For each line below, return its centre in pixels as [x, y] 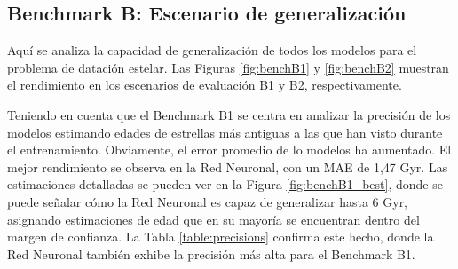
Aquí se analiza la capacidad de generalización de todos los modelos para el [212, 50]
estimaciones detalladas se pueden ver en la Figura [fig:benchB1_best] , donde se [225, 184]
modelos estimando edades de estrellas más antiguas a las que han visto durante [225, 132]
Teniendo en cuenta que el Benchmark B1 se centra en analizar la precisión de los [229, 114]
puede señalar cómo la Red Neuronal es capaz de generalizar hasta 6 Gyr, [208, 201]
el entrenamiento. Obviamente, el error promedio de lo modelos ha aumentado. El [229, 150]
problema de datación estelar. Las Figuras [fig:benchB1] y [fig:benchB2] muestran [228, 67]
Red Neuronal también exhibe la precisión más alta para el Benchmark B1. [211, 253]
